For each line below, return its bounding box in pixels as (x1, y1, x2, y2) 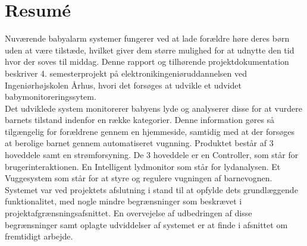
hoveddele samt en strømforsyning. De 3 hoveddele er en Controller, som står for (5, 149, 299, 161)
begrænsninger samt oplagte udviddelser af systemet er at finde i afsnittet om (5, 218, 288, 231)
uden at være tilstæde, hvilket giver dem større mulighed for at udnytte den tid (5, 43, 295, 56)
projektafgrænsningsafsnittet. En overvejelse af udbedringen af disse (5, 207, 252, 219)
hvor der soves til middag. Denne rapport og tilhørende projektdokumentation (5, 55, 289, 68)
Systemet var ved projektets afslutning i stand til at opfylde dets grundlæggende (5, 183, 298, 195)
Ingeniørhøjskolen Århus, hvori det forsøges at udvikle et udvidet (5, 78, 242, 91)
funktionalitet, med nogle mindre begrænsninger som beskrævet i (5, 195, 242, 207)
